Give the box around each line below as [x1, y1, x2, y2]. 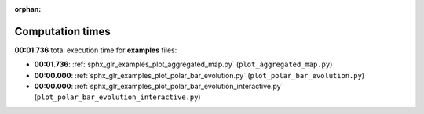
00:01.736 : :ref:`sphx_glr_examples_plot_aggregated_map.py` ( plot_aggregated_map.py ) [34, 59, 333, 69]
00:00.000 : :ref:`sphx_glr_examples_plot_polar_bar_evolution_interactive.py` [34, 82, 283, 91]
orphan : [14, 5, 42, 13]
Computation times [14, 24, 111, 38]
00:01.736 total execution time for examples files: [14, 45, 177, 55]
